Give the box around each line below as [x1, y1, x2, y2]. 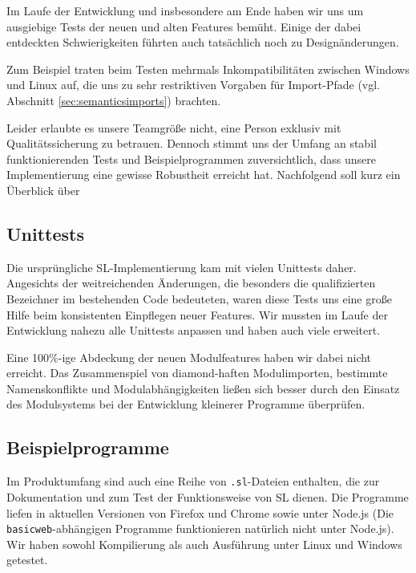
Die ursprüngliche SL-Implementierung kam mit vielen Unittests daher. [6, 258, 357, 275]
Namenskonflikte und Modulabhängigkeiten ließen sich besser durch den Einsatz [6, 380, 400, 396]
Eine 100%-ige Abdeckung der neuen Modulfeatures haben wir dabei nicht [6, 348, 372, 365]
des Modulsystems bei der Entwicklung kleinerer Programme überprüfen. [6, 396, 366, 412]
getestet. [6, 551, 48, 568]
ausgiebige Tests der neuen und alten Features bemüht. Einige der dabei [6, 18, 361, 35]
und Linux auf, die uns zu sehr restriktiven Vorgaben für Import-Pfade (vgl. [6, 76, 381, 93]
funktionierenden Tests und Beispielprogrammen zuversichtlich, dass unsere [6, 150, 376, 167]
